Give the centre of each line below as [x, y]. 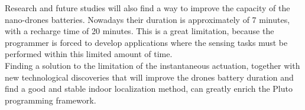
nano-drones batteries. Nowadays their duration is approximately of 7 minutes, [147, 19]
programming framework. [51, 100]
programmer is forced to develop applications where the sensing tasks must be [146, 42]
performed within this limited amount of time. [89, 54]
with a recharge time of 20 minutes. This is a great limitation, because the [139, 31]
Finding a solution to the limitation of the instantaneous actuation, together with [152, 65]
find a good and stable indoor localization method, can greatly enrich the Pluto [149, 89]
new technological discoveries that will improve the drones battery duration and [149, 77]
